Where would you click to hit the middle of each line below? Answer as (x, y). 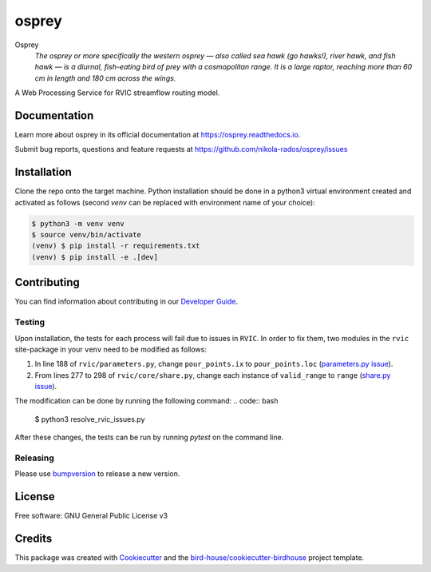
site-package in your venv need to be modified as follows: (111, 349)
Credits (34, 539)
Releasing (35, 458)
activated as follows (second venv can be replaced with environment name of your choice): (165, 202)
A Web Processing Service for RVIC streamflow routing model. (117, 93)
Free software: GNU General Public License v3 (91, 516)
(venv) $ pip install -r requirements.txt (116, 246)
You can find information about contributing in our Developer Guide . (127, 302)
